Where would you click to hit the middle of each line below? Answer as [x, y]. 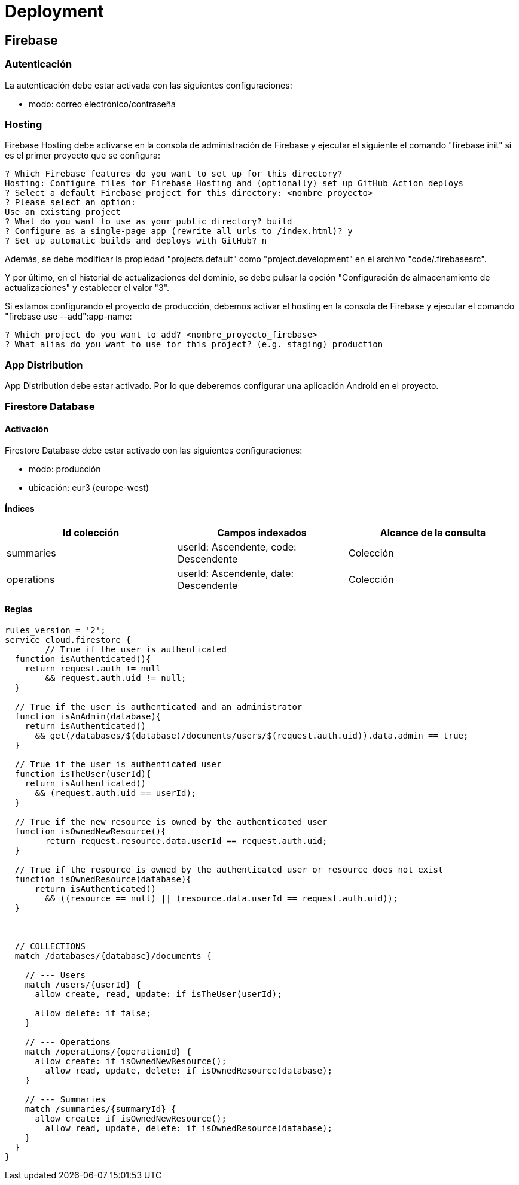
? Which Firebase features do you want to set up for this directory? [174, 174]
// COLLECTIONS [50, 947]
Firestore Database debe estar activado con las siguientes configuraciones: [154, 450]
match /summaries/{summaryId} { [100, 1109]
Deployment [54, 11]
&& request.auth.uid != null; [116, 678]
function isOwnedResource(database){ [103, 879]
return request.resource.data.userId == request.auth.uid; [186, 841]
